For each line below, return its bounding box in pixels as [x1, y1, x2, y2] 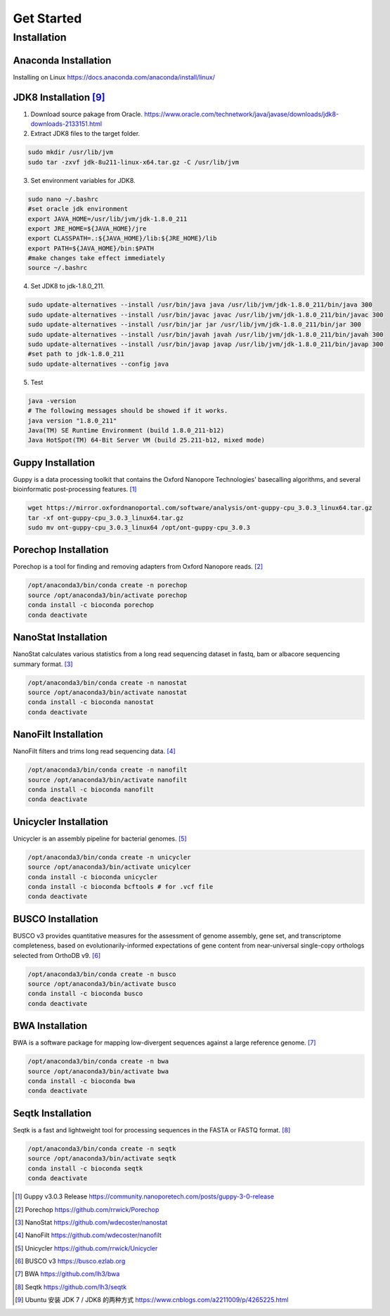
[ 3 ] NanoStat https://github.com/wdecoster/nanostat [15, 1218, 168, 1227]
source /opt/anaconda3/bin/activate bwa [27, 1067, 169, 1075]
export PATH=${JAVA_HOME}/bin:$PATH [27, 244, 155, 253]
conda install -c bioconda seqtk [27, 1164, 143, 1173]
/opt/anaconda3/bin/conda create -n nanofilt [27, 766, 188, 774]
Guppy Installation [13, 456, 96, 468]
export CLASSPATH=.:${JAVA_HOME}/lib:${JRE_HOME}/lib [27, 234, 217, 243]
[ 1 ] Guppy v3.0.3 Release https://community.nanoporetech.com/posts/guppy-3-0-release [15, 1192, 274, 1201]
